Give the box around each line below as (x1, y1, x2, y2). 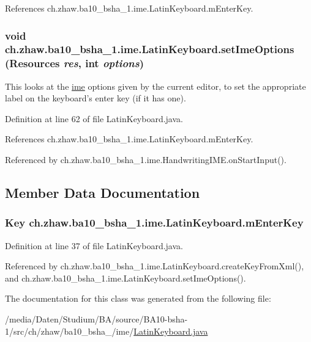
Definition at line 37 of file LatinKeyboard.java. (5, 239, 183, 252)
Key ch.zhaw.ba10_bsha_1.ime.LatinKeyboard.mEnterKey (5, 215, 304, 230)
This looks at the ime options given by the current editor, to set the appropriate (5, 79, 306, 92)
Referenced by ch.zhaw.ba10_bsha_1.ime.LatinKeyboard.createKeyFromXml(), (5, 260, 304, 272)
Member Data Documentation (5, 183, 200, 202)
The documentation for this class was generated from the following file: (5, 292, 271, 305)
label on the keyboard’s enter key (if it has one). (5, 92, 186, 104)
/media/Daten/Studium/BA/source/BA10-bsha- (5, 313, 188, 325)
